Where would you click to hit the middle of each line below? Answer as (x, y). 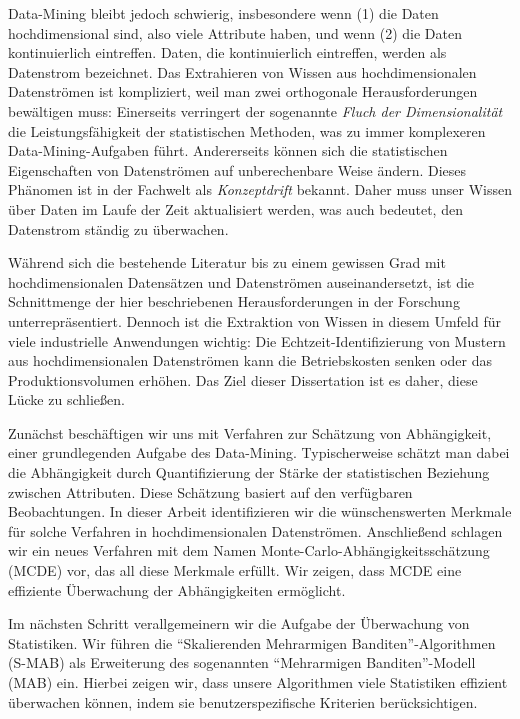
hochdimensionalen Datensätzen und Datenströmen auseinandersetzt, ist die (241, 281)
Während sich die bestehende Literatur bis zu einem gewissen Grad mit (227, 262)
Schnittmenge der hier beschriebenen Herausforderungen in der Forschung (234, 301)
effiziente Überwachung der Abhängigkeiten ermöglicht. (177, 589)
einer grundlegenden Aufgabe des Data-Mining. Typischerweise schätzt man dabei (259, 452)
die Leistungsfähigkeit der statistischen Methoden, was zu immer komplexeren (247, 130)
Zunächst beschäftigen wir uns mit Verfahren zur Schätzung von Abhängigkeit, (250, 432)
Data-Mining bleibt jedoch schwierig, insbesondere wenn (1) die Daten (223, 13)
